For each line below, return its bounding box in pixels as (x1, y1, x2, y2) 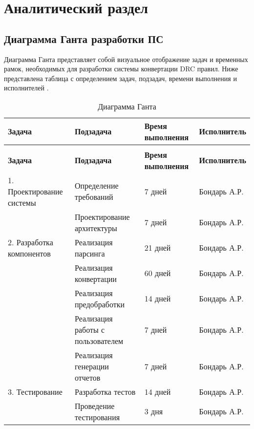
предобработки (74, 298, 125, 310)
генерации (74, 360, 109, 372)
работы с (74, 323, 105, 335)
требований (74, 191, 113, 203)
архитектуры (74, 222, 117, 234)
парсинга (74, 247, 105, 259)
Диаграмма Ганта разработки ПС (4, 31, 164, 46)
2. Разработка (8, 236, 53, 248)
